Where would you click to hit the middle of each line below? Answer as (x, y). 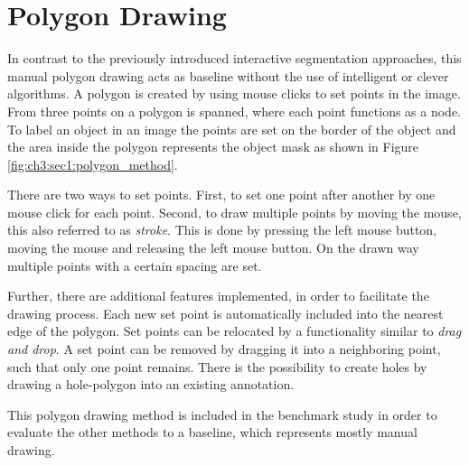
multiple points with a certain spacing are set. (135, 265)
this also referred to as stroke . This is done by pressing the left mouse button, (222, 230)
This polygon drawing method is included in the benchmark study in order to (222, 414)
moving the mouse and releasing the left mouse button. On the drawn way (213, 248)
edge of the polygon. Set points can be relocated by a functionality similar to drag (234, 331)
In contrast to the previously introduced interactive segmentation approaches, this (234, 58)
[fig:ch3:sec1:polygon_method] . (93, 164)
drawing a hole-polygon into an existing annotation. (151, 384)
